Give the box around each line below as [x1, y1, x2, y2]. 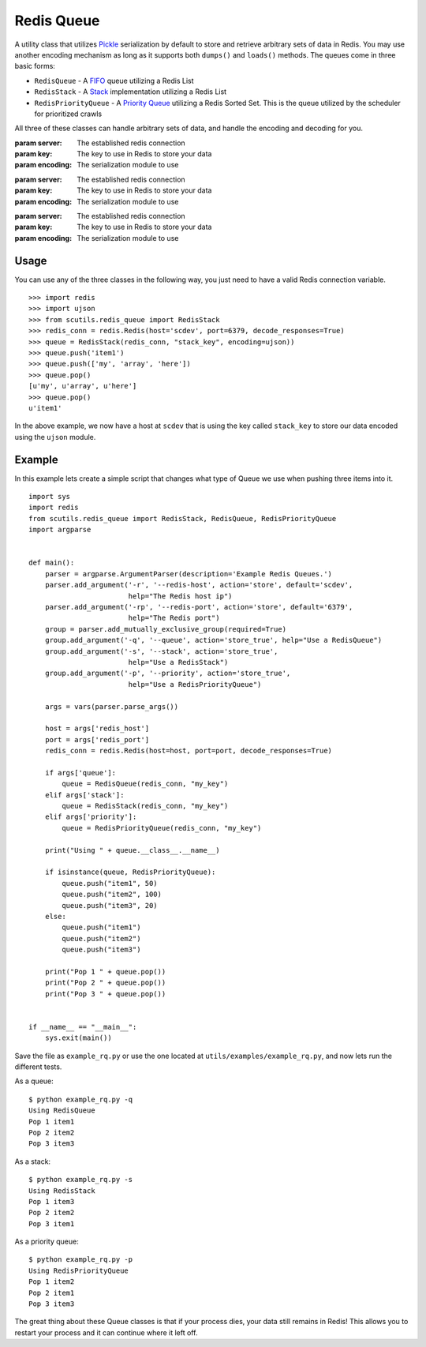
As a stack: [14, 1157, 51, 1166]
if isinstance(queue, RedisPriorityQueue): [44, 868, 216, 876]
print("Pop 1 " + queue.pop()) [44, 967, 166, 976]
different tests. [14, 1062, 62, 1071]
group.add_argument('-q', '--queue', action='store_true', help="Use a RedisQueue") [44, 636, 383, 645]
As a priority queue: [14, 1236, 79, 1247]
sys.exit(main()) [44, 1034, 112, 1042]
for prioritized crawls [34, 109, 103, 118]
